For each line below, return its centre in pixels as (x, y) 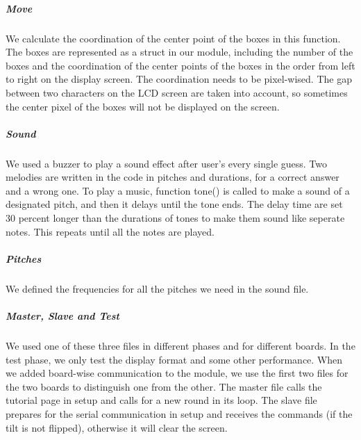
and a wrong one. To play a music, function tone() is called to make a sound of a (178, 190)
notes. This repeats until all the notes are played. (110, 231)
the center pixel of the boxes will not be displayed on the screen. (143, 106)
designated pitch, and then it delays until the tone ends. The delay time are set (174, 204)
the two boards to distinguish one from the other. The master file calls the (164, 386)
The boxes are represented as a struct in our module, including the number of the (179, 52)
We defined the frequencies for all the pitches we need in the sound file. (157, 288)
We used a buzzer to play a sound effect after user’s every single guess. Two (167, 163)
